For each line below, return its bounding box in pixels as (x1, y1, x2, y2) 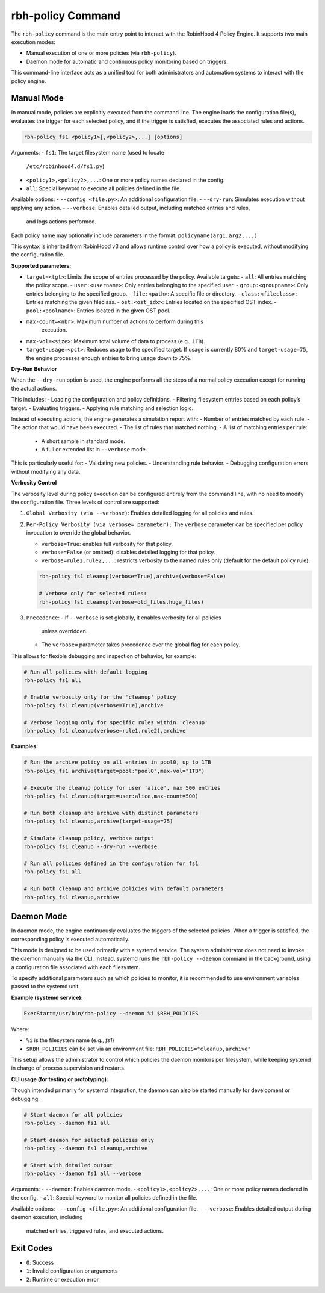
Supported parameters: (11, 262, 72, 269)
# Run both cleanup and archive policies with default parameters (23, 885, 224, 892)
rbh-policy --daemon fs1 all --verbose (23, 1170, 141, 1177)
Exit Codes (11, 1243, 53, 1253)
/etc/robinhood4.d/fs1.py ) (26, 163, 105, 170)
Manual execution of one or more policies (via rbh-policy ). (26, 49, 177, 57)
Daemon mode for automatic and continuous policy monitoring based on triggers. (26, 58, 229, 65)
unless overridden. (41, 627, 88, 634)
